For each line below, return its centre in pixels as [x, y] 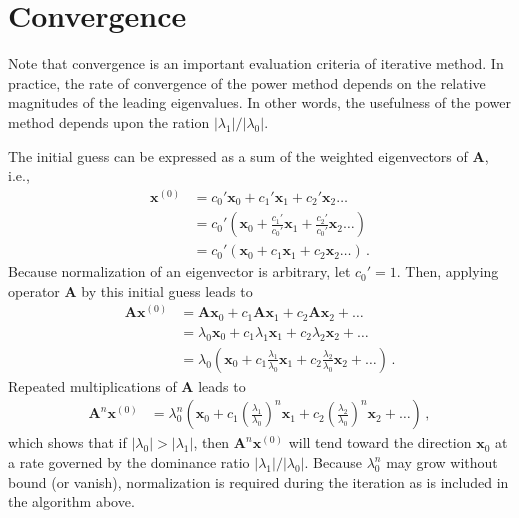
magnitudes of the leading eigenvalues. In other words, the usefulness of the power [260, 102]
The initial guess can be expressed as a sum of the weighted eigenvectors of [238, 155]
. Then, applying [447, 271]
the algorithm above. [71, 501]
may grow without [442, 462]
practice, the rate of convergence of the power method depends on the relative [247, 82]
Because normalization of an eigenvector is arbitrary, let [179, 271]
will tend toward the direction [380, 442]
